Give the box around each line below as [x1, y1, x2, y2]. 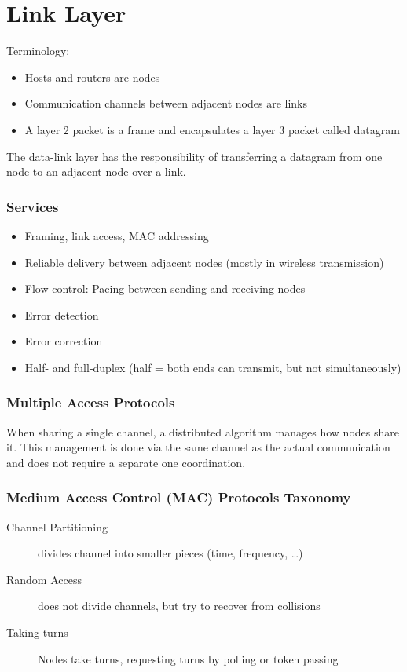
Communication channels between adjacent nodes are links [24, 95, 307, 111]
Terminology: [6, 42, 70, 59]
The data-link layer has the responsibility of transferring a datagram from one [6, 148, 383, 164]
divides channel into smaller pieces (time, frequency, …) [38, 545, 303, 561]
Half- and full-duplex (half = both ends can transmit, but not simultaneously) [24, 359, 401, 375]
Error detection [24, 306, 99, 323]
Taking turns [6, 624, 68, 641]
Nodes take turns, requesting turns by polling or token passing [38, 650, 339, 667]
